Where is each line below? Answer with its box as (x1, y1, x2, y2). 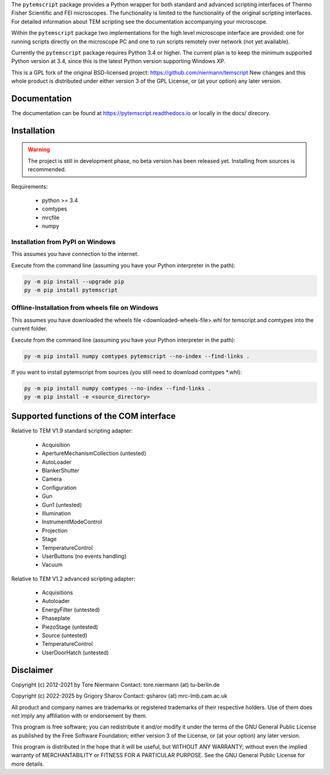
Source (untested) (42, 632, 88, 639)
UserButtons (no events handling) (42, 552, 127, 560)
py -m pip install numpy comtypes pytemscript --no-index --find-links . (24, 353, 250, 359)
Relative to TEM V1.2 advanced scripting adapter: (11, 575, 136, 582)
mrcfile (42, 214, 60, 221)
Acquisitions (42, 589, 73, 596)
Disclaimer (11, 665, 53, 675)
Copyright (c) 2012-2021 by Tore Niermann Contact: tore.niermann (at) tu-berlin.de (11, 681, 220, 688)
